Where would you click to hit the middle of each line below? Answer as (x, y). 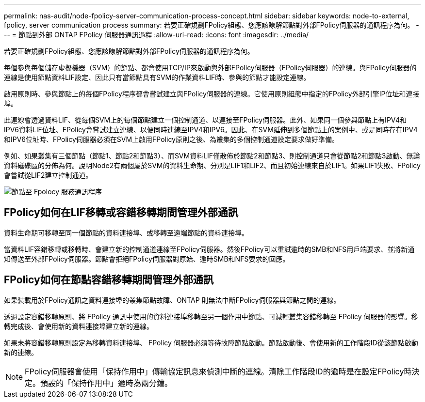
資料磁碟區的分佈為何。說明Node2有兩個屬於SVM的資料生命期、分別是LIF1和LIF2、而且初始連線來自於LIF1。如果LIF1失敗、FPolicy (212, 165)
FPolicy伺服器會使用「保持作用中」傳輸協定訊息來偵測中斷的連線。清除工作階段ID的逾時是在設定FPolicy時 (218, 371)
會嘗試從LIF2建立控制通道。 (48, 175)
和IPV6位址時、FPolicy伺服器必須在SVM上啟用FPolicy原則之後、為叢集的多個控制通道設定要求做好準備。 (171, 139)
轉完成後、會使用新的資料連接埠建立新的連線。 (79, 326)
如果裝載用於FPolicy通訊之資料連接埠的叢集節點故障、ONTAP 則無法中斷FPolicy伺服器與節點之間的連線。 (172, 300)
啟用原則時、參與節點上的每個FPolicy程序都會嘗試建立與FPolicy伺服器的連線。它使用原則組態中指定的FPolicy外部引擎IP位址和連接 (212, 94)
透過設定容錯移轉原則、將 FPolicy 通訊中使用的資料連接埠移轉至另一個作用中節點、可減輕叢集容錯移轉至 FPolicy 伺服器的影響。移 (211, 316)
